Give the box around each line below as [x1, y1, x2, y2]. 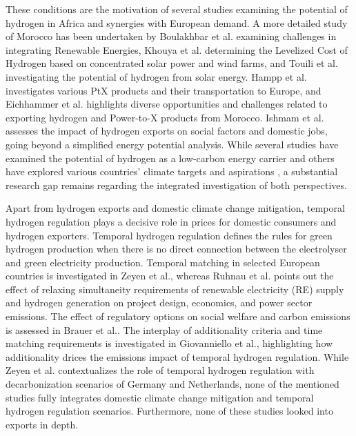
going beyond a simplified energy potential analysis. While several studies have [6, 137, 339, 151]
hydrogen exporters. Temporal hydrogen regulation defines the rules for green [6, 228, 333, 242]
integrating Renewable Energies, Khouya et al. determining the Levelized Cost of [6, 42, 348, 57]
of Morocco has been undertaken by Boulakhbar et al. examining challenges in [6, 29, 337, 43]
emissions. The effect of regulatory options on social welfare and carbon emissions [6, 309, 350, 324]
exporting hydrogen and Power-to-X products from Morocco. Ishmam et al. [6, 110, 324, 124]
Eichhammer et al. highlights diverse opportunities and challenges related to [6, 97, 328, 111]
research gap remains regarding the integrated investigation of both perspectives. [6, 177, 347, 192]
